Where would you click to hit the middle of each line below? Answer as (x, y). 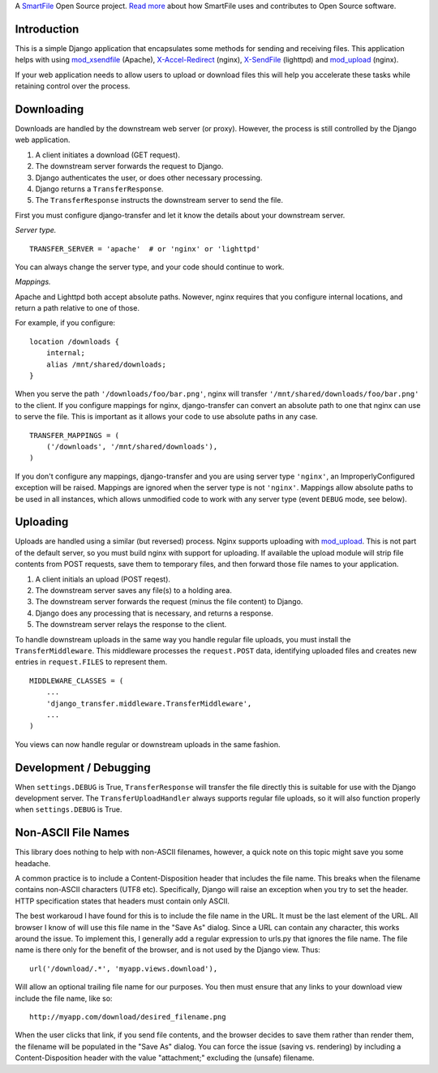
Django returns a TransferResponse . (99, 189)
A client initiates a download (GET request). (107, 155)
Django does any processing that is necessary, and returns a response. (154, 613)
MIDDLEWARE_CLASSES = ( (77, 680)
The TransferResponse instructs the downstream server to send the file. (159, 200)
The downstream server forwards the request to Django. (129, 166)
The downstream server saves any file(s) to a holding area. (134, 590)
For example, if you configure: (65, 323)
